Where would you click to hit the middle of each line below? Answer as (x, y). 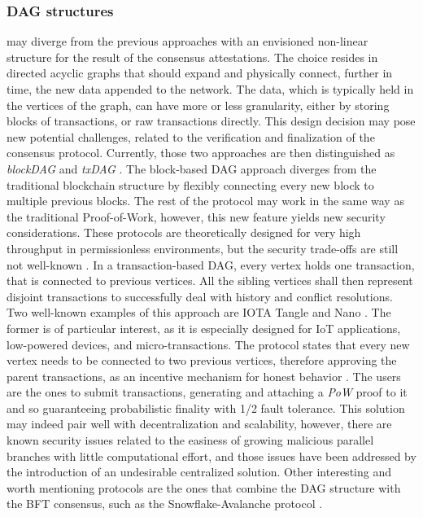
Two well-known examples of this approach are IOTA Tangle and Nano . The (199, 312)
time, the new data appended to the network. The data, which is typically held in (210, 89)
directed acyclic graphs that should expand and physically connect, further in (200, 73)
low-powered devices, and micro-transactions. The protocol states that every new (208, 344)
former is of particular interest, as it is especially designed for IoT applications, (204, 328)
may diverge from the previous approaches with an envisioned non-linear (188, 41)
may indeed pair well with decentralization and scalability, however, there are (199, 424)
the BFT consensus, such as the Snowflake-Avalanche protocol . (165, 504)
